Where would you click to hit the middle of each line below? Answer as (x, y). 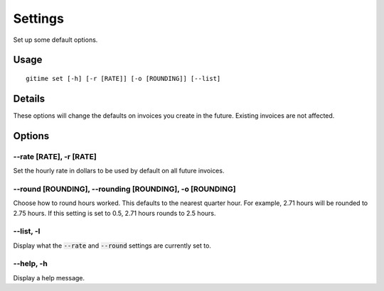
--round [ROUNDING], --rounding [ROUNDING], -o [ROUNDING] (124, 189)
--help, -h (30, 264)
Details (29, 98)
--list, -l (27, 231)
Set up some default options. (55, 40)
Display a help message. (49, 278)
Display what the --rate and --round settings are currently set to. (112, 246)
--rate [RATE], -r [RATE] (55, 156)
